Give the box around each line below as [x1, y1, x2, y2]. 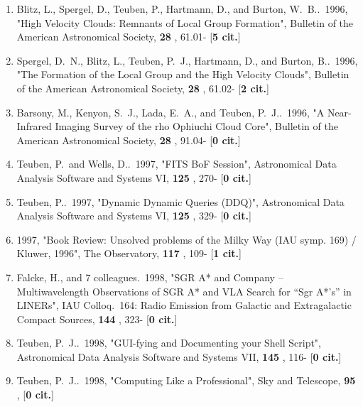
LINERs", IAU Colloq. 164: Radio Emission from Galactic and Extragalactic [16, 298, 352, 313]
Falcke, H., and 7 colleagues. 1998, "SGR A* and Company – [16, 269, 283, 284]
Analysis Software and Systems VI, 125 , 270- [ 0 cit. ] [16, 170, 251, 185]
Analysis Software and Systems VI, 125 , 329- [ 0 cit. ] [16, 208, 251, 223]
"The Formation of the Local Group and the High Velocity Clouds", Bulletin [16, 67, 350, 82]
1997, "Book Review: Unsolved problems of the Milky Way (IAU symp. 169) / [16, 232, 357, 246]
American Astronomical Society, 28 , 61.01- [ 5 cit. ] [16, 29, 241, 44]
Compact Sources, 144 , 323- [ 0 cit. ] [16, 311, 178, 326]
